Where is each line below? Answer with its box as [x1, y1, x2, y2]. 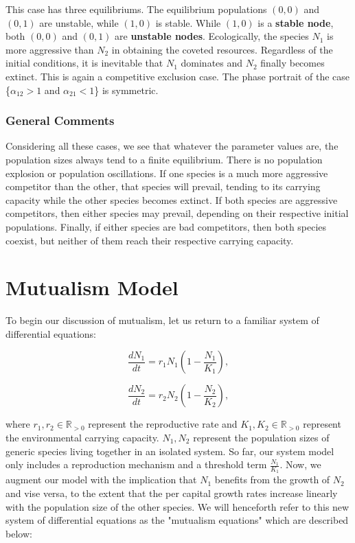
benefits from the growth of [214, 472, 330, 487]
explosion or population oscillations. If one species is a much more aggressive [5, 165, 328, 180]
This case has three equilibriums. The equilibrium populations [5, 2, 267, 16]
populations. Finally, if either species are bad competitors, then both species [5, 219, 327, 233]
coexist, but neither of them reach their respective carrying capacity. [5, 233, 294, 247]
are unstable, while [39, 15, 119, 30]
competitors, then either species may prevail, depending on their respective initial [5, 206, 349, 220]
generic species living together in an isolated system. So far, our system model [5, 443, 334, 458]
